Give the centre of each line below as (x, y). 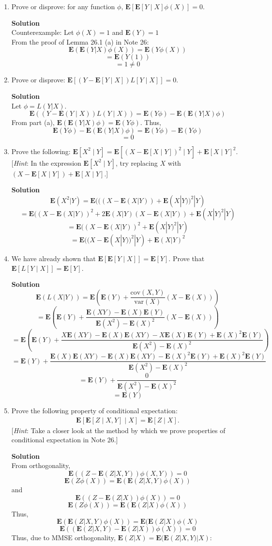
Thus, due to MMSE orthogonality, (63, 538)
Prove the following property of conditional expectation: (94, 410)
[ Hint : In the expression (46, 163)
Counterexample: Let (43, 32)
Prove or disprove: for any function (63, 6)
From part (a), (33, 122)
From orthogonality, (41, 465)
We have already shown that (53, 258)
